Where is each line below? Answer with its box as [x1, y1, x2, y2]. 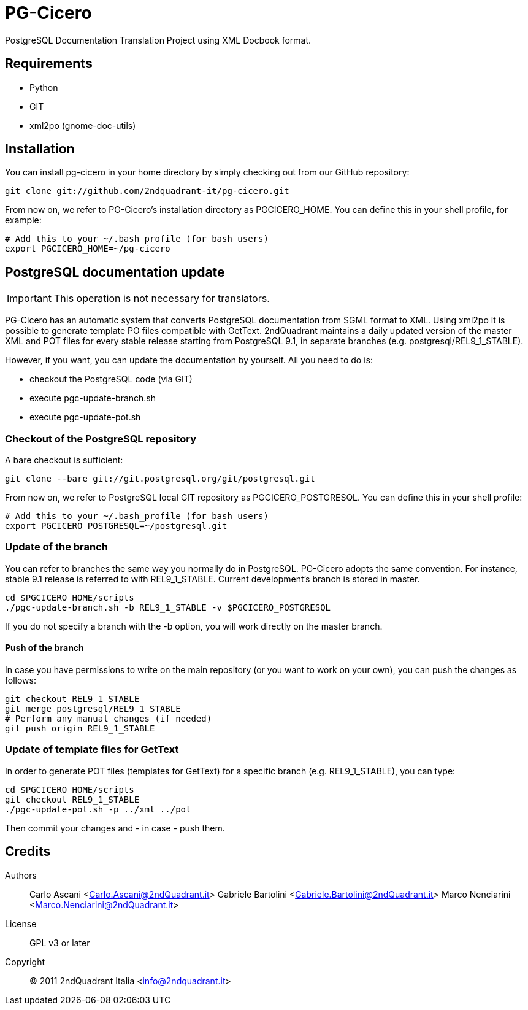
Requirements [5, 56, 93, 72]
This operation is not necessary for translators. [53, 292, 270, 305]
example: [5, 215, 42, 226]
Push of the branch [5, 642, 84, 653]
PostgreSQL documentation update [5, 264, 225, 280]
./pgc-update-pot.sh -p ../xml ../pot [5, 804, 191, 814]
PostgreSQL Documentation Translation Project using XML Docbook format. [5, 34, 312, 45]
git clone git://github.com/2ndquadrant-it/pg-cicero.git [5, 186, 289, 196]
